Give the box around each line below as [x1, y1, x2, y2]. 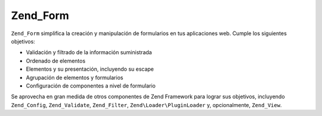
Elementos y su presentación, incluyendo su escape [26, 65, 154, 73]
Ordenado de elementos [26, 57, 86, 64]
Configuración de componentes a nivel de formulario [26, 82, 156, 89]
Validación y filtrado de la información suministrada [26, 49, 152, 56]
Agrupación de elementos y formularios [26, 74, 123, 81]
